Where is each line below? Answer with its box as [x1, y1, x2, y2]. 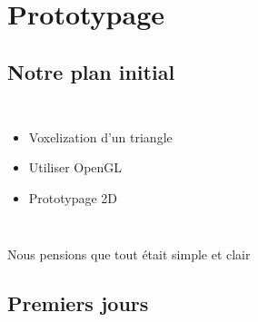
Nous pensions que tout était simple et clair [7, 244, 251, 263]
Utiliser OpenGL [28, 158, 123, 177]
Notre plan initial [7, 57, 175, 85]
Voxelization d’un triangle [28, 127, 173, 146]
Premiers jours [7, 288, 149, 317]
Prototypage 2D [28, 188, 118, 207]
